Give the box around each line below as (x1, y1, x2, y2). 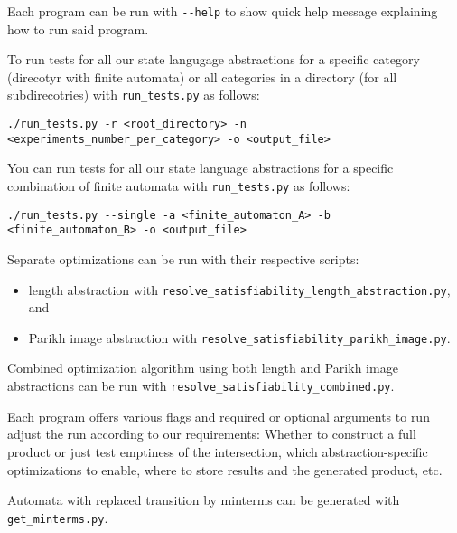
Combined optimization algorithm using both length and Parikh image (7, 358, 398, 377)
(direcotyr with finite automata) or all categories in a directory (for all (7, 67, 397, 86)
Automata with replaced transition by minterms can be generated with (7, 490, 400, 509)
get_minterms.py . (7, 508, 108, 527)
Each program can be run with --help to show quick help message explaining (7, 2, 438, 20)
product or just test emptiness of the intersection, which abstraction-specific (7, 442, 428, 461)
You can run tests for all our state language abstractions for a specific (7, 158, 394, 177)
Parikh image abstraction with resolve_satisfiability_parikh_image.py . (28, 328, 451, 347)
